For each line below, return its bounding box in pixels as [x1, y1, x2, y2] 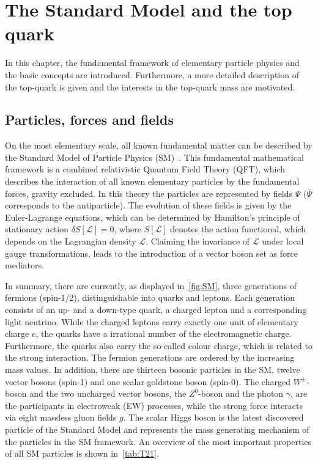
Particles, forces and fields [5, 110, 174, 129]
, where [114, 223, 141, 235]
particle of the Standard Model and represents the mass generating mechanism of [5, 422, 309, 435]
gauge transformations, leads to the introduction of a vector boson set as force [5, 246, 298, 259]
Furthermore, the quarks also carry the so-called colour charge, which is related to [5, 339, 312, 352]
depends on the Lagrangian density [5, 235, 136, 248]
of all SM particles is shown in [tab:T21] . [5, 447, 159, 460]
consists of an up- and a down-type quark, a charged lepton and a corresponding [5, 303, 307, 316]
